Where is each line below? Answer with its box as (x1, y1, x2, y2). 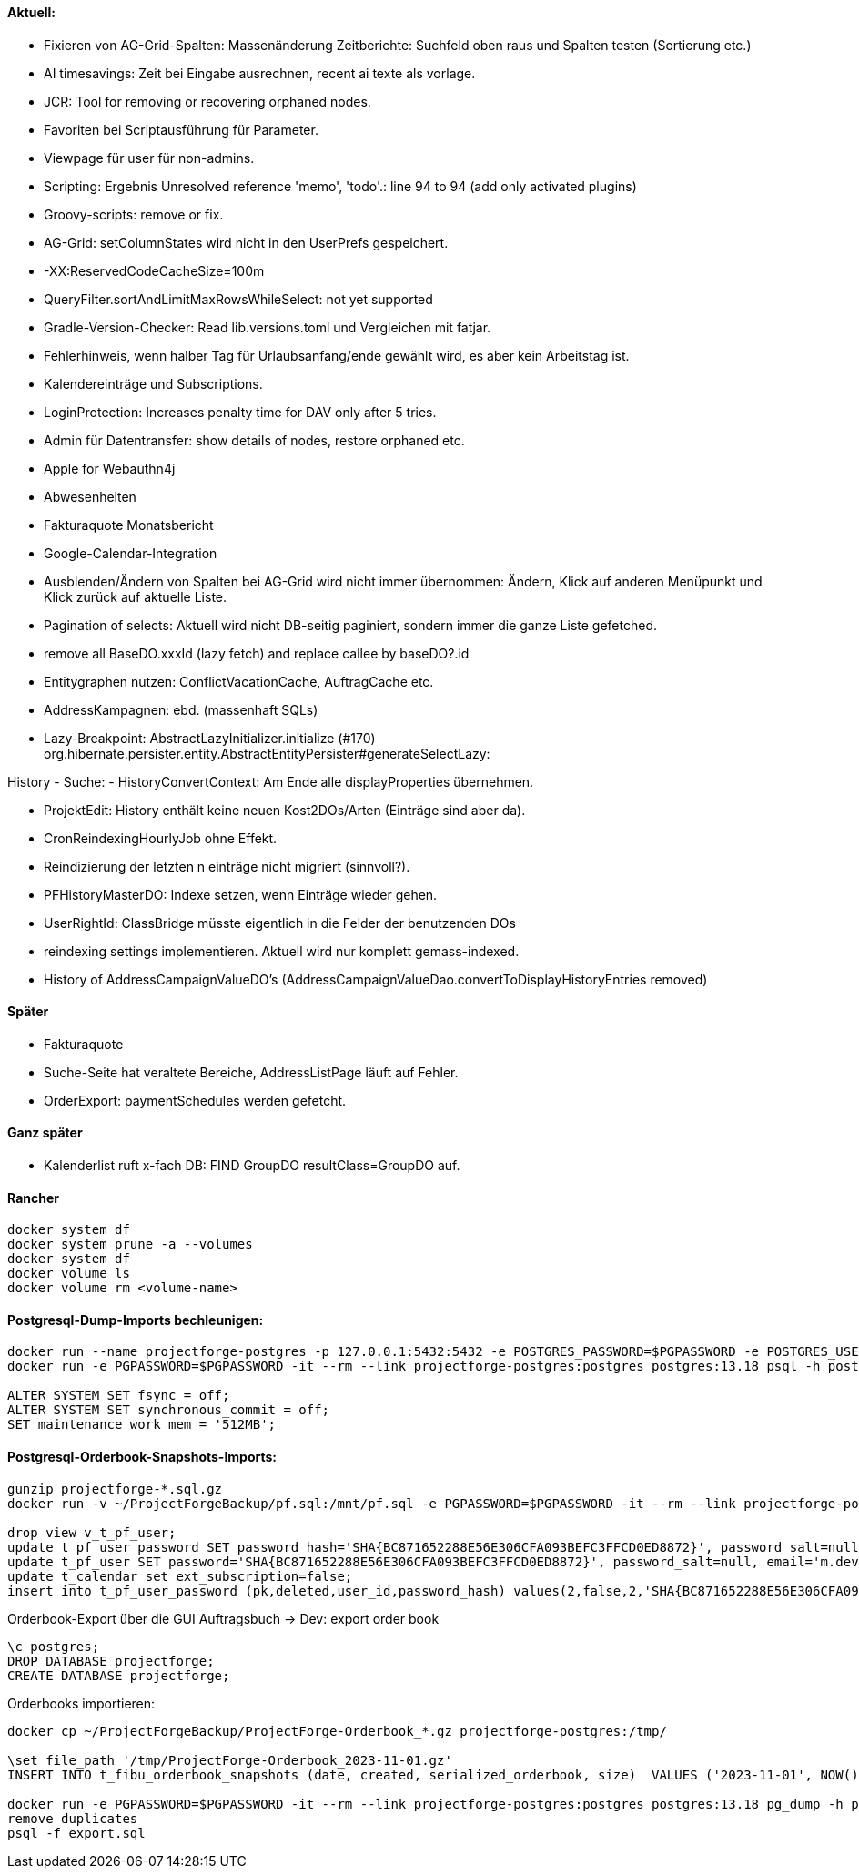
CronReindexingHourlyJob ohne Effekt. (44, 830, 278, 846)
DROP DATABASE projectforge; (7, 1653, 215, 1668)
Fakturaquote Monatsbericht (44, 516, 214, 533)
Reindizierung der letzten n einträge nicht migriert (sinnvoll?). (44, 858, 410, 874)
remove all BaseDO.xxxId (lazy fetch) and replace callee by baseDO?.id (44, 645, 470, 661)
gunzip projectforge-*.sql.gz (7, 1481, 223, 1496)
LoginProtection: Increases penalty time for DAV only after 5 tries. (44, 403, 437, 420)
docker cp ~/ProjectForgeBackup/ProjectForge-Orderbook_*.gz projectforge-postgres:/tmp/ (7, 1723, 667, 1738)
